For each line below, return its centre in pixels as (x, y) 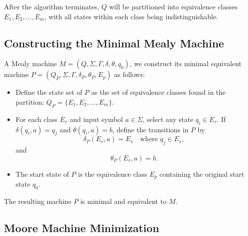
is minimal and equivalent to (123, 201)
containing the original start (202, 174)
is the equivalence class (113, 174)
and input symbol (96, 119)
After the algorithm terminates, (52, 6)
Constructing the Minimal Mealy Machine (114, 43)
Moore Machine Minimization (82, 228)
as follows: (129, 74)
